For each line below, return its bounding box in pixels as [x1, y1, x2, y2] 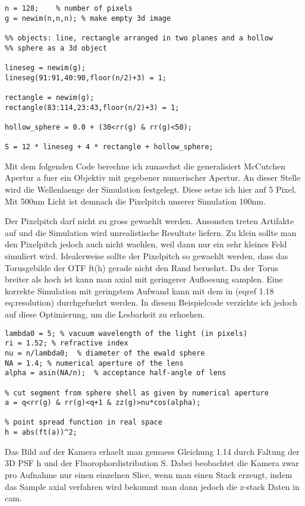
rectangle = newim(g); [5, 93, 95, 102]
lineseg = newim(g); [5, 63, 86, 72]
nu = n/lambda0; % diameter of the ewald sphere [5, 348, 205, 357]
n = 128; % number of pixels [5, 4, 133, 12]
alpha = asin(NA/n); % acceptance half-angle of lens [5, 369, 227, 378]
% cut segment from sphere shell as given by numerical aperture [5, 388, 269, 397]
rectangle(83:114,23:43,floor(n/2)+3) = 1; [5, 103, 180, 112]
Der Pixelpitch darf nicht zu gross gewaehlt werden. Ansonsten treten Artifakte [5, 215, 294, 227]
